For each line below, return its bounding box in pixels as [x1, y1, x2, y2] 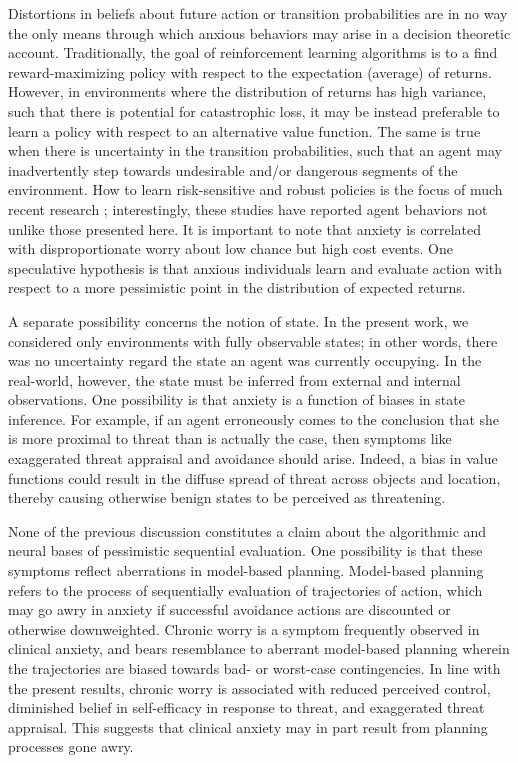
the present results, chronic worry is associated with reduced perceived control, [8, 677, 491, 698]
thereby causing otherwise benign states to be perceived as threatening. [8, 487, 446, 508]
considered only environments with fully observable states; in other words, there [8, 330, 498, 351]
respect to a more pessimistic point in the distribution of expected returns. [8, 277, 466, 298]
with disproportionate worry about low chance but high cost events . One [8, 238, 453, 259]
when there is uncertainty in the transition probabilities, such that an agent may [8, 140, 502, 161]
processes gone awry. [8, 736, 134, 757]
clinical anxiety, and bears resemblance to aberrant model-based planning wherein [8, 638, 510, 659]
